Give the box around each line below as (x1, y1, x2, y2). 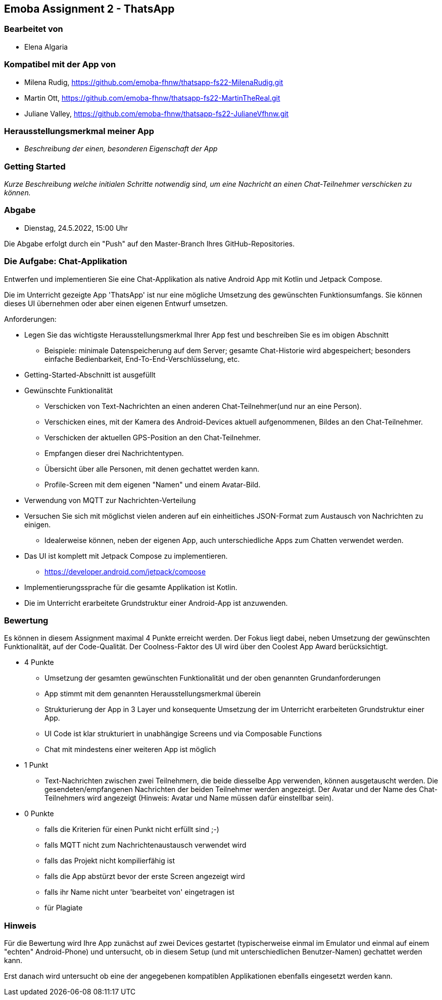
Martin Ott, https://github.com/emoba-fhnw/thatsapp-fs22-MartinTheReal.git (24, 93, 280, 102)
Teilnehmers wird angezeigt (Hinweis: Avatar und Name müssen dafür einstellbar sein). (44, 794, 334, 803)
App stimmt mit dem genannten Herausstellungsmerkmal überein (44, 689, 261, 698)
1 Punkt (24, 761, 48, 770)
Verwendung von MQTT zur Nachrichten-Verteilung (24, 495, 196, 505)
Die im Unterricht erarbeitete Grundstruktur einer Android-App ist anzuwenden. (24, 598, 288, 607)
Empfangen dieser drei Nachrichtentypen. (44, 448, 184, 457)
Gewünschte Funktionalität (24, 386, 113, 395)
